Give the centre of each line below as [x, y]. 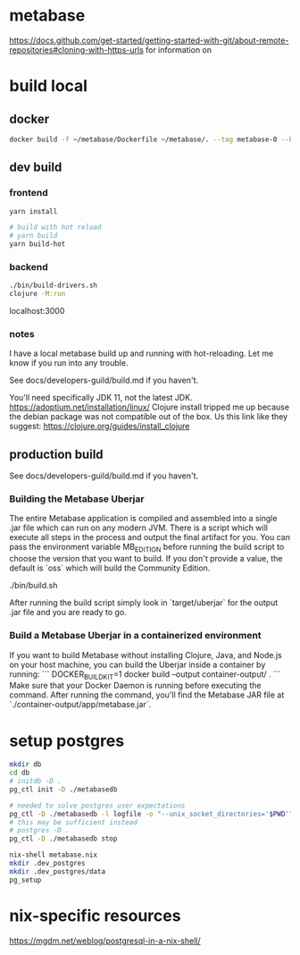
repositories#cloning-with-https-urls [77, 49]
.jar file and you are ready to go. [68, 613]
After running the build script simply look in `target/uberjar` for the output [144, 603]
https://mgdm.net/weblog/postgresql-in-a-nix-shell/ [105, 941]
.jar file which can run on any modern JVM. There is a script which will [138, 528]
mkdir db [25, 765]
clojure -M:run [37, 294]
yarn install [33, 211]
